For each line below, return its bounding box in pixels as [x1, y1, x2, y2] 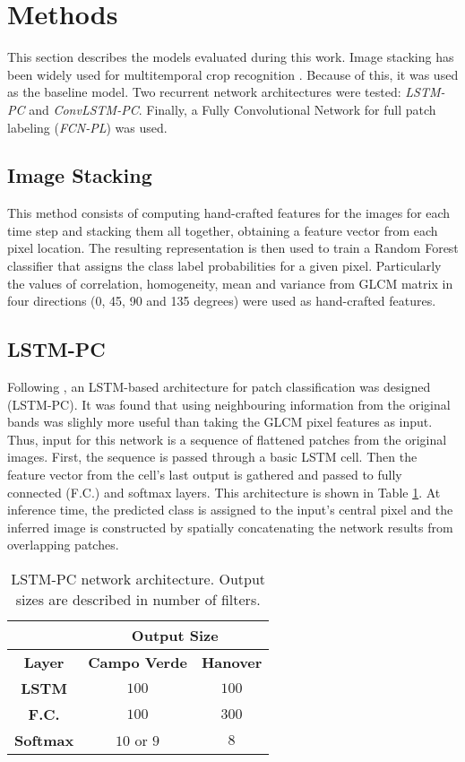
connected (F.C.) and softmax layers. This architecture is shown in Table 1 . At [7, 482, 441, 501]
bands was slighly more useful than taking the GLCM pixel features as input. [7, 412, 433, 431]
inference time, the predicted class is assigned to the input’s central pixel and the [7, 500, 453, 519]
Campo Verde [88, 652, 187, 672]
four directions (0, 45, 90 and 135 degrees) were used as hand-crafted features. [7, 291, 436, 310]
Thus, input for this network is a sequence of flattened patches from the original [7, 429, 447, 448]
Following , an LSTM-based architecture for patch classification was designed [7, 377, 431, 396]
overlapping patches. [7, 535, 119, 554]
